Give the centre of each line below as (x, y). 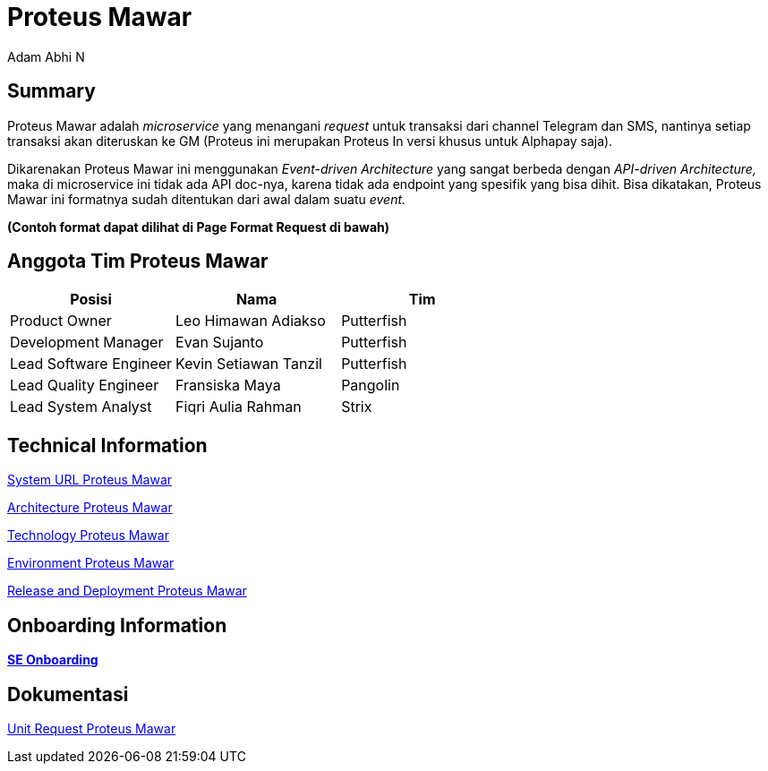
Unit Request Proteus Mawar (92, 728)
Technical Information (107, 445)
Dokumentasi (68, 694)
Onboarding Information (117, 625)
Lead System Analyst (81, 407)
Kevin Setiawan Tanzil (249, 364)
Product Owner (61, 321)
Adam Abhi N (46, 56)
